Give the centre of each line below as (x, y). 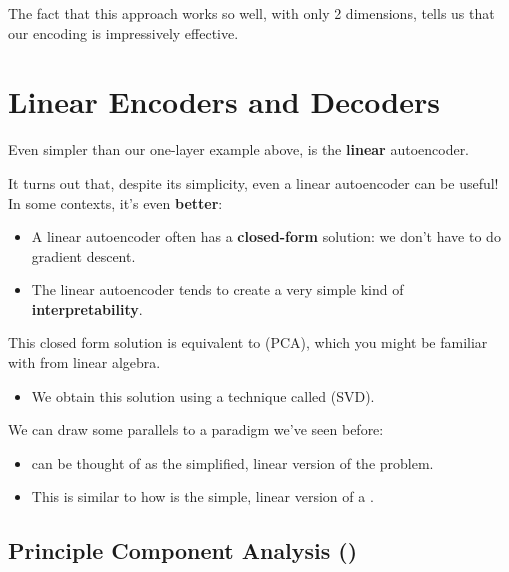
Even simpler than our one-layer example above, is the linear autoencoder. (239, 149)
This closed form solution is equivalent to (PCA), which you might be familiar (248, 342)
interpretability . (87, 308)
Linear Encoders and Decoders (224, 101)
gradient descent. (83, 255)
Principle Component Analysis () (183, 550)
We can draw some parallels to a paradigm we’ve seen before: (196, 429)
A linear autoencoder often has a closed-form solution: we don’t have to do (266, 236)
